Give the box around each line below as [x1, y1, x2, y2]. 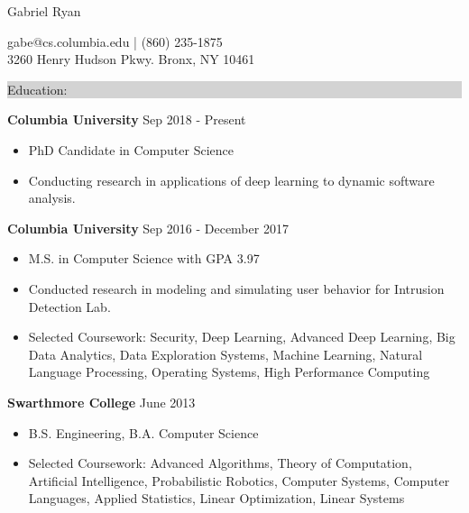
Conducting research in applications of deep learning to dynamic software [28, 170, 435, 189]
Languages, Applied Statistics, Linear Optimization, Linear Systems [28, 489, 405, 508]
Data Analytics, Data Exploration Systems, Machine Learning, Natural [28, 344, 423, 363]
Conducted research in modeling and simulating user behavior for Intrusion [28, 279, 445, 298]
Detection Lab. [28, 297, 111, 316]
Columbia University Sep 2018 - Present [7, 110, 246, 129]
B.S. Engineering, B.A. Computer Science [28, 423, 259, 442]
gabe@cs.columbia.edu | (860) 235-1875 [7, 32, 223, 50]
